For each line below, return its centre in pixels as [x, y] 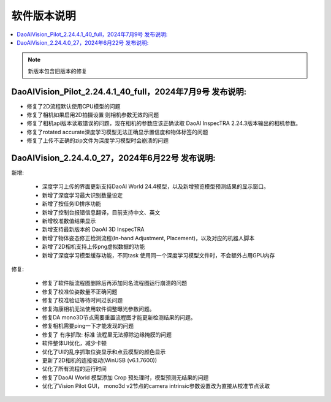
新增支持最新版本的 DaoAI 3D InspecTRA [93, 229]
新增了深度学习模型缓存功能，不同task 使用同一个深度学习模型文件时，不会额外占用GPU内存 [158, 255]
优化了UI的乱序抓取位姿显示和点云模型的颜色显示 [104, 352]
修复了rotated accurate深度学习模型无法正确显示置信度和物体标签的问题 [117, 132]
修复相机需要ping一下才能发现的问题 [88, 326]
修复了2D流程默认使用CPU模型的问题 [74, 106]
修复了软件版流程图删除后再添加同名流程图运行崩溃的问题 [114, 283]
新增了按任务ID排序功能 [71, 204]
